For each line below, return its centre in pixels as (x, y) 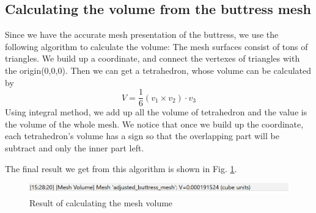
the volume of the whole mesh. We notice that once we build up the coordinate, (154, 124)
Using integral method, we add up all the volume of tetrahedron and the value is (156, 112)
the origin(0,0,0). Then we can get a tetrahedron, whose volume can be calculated (158, 70)
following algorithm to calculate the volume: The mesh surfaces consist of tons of (156, 46)
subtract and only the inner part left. (75, 148)
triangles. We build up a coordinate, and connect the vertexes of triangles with (152, 58)
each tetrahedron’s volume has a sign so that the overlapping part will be (142, 136)
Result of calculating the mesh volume (101, 202)
